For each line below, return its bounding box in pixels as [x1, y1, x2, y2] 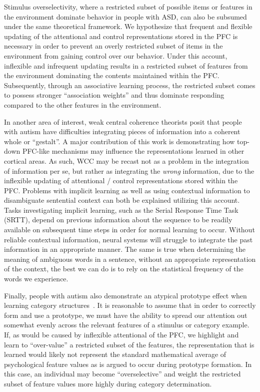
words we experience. [4, 273, 68, 284]
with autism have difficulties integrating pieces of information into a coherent [4, 126, 240, 137]
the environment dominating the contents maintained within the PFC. [4, 70, 219, 81]
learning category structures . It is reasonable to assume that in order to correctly [4, 300, 256, 310]
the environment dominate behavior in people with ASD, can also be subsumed [4, 11, 247, 22]
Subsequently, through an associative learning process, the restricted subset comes [4, 80, 255, 90]
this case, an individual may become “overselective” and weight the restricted [4, 368, 241, 379]
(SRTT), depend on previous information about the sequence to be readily [4, 214, 232, 225]
